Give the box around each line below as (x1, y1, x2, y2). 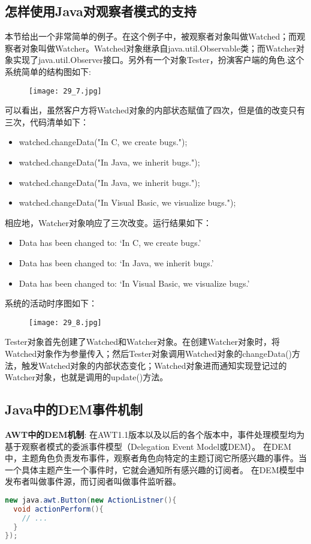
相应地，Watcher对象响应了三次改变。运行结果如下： (5, 216, 212, 229)
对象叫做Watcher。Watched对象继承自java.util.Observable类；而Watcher (21, 41, 296, 54)
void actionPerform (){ (13, 504, 104, 513)
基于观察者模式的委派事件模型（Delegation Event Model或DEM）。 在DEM (5, 440, 291, 452)
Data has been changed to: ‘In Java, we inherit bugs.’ (19, 256, 214, 269)
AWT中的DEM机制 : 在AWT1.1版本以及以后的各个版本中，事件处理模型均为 (5, 428, 305, 440)
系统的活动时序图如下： (5, 297, 97, 309)
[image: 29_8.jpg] (29, 318, 102, 327)
